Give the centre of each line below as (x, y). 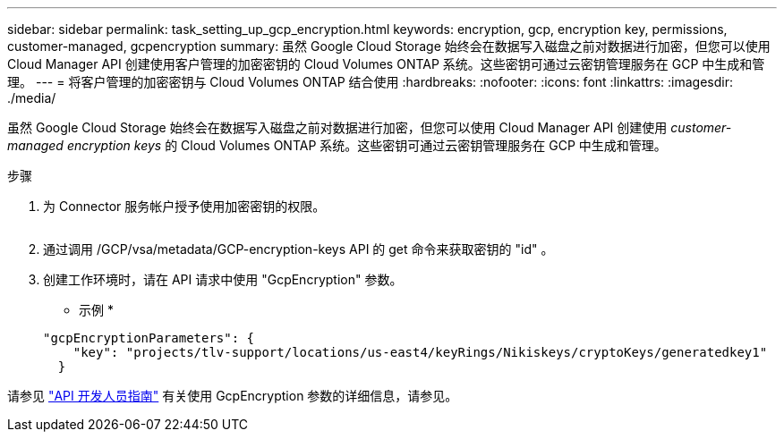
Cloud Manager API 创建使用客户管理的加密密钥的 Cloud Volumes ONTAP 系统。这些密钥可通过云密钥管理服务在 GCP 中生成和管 (386, 64)
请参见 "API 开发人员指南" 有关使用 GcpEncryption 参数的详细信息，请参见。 (233, 396)
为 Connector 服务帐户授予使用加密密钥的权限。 (184, 206)
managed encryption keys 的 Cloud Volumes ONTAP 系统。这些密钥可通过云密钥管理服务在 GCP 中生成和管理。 (337, 145)
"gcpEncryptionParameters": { (149, 338)
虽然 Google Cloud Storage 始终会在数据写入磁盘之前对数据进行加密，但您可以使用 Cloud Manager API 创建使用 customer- (370, 127)
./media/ (32, 98)
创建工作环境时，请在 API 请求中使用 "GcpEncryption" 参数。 (223, 279)
